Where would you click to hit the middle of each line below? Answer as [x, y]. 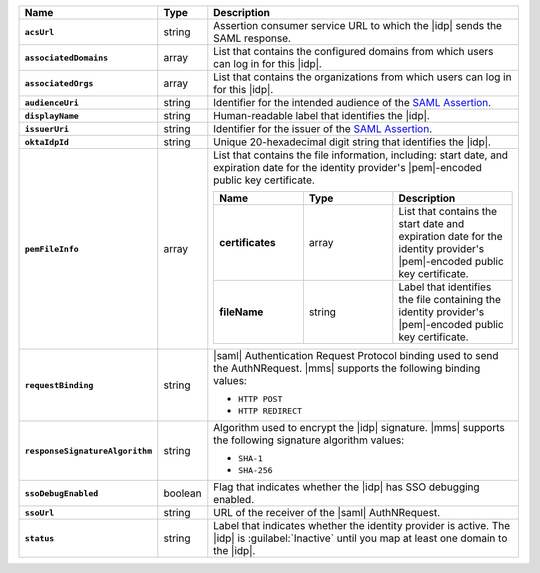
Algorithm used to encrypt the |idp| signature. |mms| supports [359, 427]
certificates [247, 242]
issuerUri [47, 128]
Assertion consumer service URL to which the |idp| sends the [357, 25]
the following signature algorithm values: [309, 440]
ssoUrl [39, 512]
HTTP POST [260, 399]
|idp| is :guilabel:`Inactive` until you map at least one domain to [360, 538]
